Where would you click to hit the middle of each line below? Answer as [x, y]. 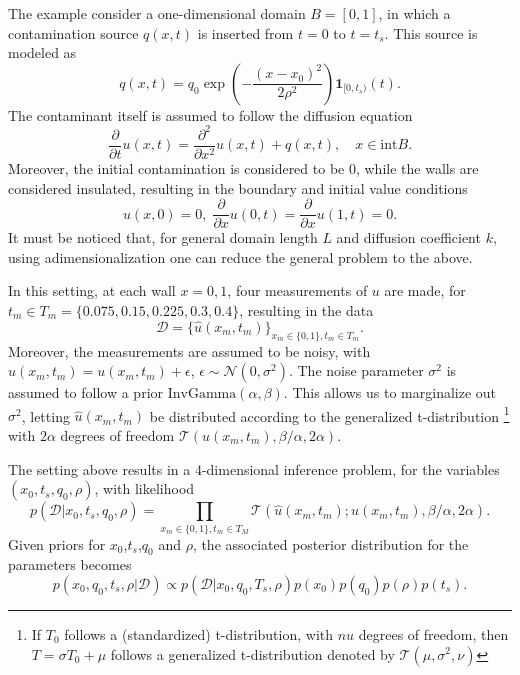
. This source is [431, 32]
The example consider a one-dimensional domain [157, 13]
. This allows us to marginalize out [390, 392]
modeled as [42, 52]
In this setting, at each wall [92, 290]
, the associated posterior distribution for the [330, 543]
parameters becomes [70, 564]
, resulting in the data [306, 309]
